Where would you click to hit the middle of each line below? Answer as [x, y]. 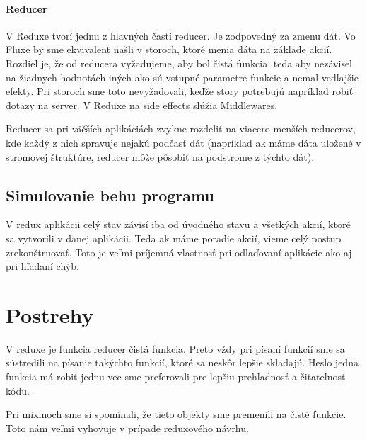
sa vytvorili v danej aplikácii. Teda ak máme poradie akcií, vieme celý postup [174, 238]
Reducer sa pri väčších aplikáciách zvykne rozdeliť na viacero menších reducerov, [181, 129]
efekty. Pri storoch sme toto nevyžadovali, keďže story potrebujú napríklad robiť [180, 91]
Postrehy [50, 314]
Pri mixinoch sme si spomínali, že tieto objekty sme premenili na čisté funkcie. [176, 414]
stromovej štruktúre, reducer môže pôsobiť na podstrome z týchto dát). [160, 156]
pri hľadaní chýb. [42, 266]
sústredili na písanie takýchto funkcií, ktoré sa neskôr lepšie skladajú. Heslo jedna [182, 362]
